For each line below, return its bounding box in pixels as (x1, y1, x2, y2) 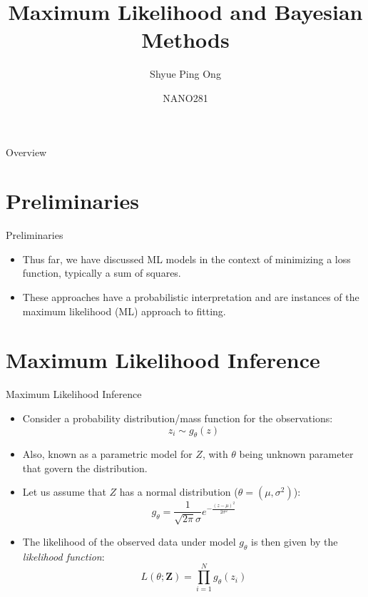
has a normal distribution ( (119, 484, 238, 499)
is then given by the (251, 534, 338, 548)
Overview (6, 144, 47, 159)
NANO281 (163, 90, 208, 105)
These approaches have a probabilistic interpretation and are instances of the (22, 290, 359, 304)
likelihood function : (22, 548, 105, 563)
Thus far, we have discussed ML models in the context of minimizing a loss (22, 251, 351, 266)
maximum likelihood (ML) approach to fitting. (22, 303, 226, 318)
